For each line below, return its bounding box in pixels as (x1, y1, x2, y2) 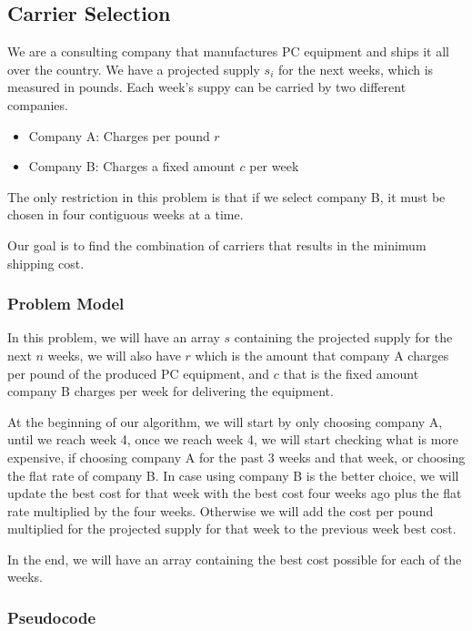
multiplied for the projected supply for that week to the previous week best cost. (7, 519, 457, 538)
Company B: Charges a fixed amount (28, 157, 236, 176)
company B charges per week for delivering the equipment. (7, 382, 334, 401)
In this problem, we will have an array (7, 328, 220, 347)
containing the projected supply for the (234, 328, 453, 347)
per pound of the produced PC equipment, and (7, 363, 270, 382)
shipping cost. (7, 253, 85, 272)
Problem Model (7, 292, 125, 315)
